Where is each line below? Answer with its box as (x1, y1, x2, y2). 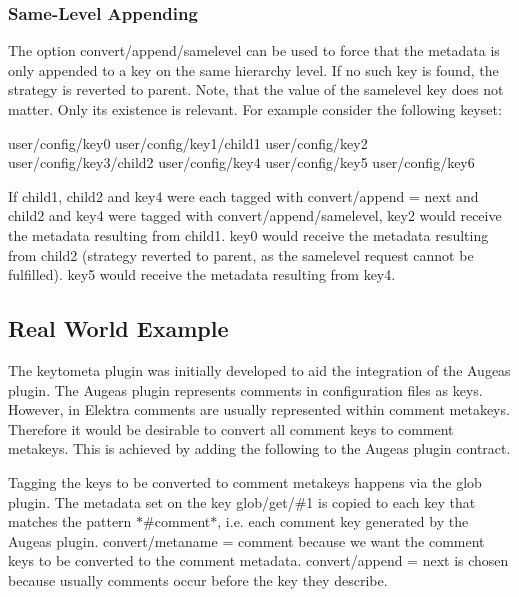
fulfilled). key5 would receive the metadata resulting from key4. (8, 264, 396, 285)
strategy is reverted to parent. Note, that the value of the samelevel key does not (8, 79, 504, 100)
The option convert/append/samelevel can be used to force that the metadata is (8, 40, 500, 61)
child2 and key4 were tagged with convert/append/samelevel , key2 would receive (8, 205, 502, 226)
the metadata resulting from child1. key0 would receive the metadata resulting (8, 224, 489, 245)
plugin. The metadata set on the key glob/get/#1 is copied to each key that (8, 491, 476, 512)
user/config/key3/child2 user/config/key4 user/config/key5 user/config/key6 (8, 152, 475, 173)
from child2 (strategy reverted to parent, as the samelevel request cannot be (8, 244, 474, 265)
